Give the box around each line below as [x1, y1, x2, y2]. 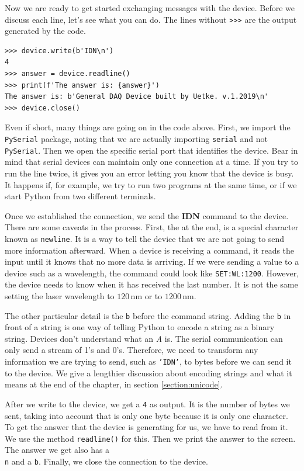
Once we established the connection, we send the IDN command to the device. [5, 209, 289, 221]
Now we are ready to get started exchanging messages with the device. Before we [5, 2, 295, 13]
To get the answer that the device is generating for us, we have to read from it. [5, 421, 288, 433]
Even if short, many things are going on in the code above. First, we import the [5, 121, 291, 133]
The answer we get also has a [5, 444, 110, 456]
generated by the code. [5, 25, 86, 37]
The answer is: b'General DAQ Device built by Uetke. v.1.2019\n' [5, 92, 269, 101]
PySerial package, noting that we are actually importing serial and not [5, 133, 268, 144]
